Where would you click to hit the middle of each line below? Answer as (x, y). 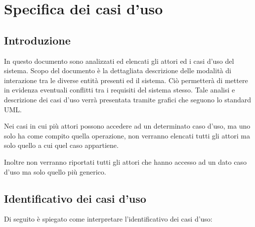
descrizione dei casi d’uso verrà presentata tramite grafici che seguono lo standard (128, 99)
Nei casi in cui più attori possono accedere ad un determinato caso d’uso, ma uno (127, 126)
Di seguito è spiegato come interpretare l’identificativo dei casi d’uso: (108, 219)
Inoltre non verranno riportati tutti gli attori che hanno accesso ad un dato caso (125, 161)
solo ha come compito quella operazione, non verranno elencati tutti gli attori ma (127, 135)
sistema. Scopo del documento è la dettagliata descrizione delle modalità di (118, 70)
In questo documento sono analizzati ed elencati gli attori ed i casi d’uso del (119, 61)
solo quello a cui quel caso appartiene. (61, 145)
